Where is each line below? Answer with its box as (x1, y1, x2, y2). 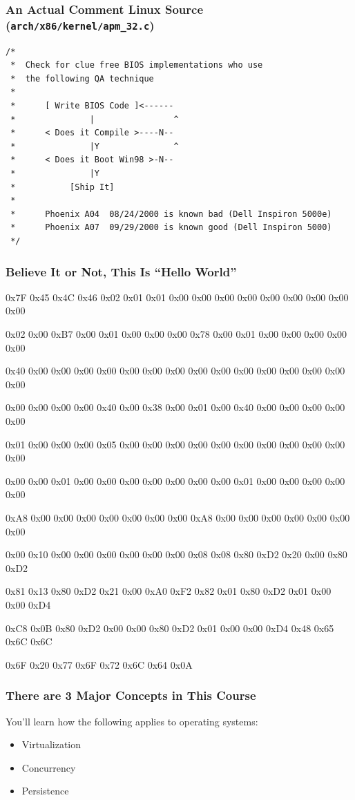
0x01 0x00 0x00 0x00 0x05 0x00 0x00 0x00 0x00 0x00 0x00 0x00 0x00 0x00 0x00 (6, 437, 345, 451)
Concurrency (21, 760, 76, 774)
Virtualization (21, 737, 81, 752)
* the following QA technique (10, 73, 154, 84)
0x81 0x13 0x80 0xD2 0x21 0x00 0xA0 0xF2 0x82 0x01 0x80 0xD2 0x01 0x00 (6, 584, 332, 598)
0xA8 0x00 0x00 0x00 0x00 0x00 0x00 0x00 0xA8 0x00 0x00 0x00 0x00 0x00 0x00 (6, 510, 350, 524)
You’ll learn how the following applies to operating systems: (6, 714, 258, 728)
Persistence (21, 783, 69, 798)
